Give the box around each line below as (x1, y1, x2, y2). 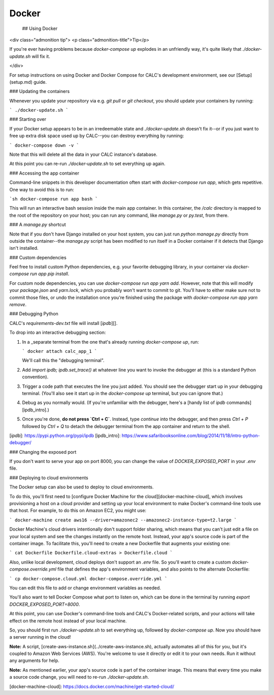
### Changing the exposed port (9, 449, 77, 455)
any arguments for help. (9, 657, 59, 664)
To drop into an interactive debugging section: (9, 329, 106, 336)
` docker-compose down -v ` (9, 142, 80, 148)
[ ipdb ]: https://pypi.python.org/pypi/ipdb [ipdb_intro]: (9, 432, 121, 439)
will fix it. (31, 53, 50, 59)
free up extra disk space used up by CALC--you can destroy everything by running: (9, 133, 184, 139)
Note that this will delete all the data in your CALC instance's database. (9, 151, 157, 157)
